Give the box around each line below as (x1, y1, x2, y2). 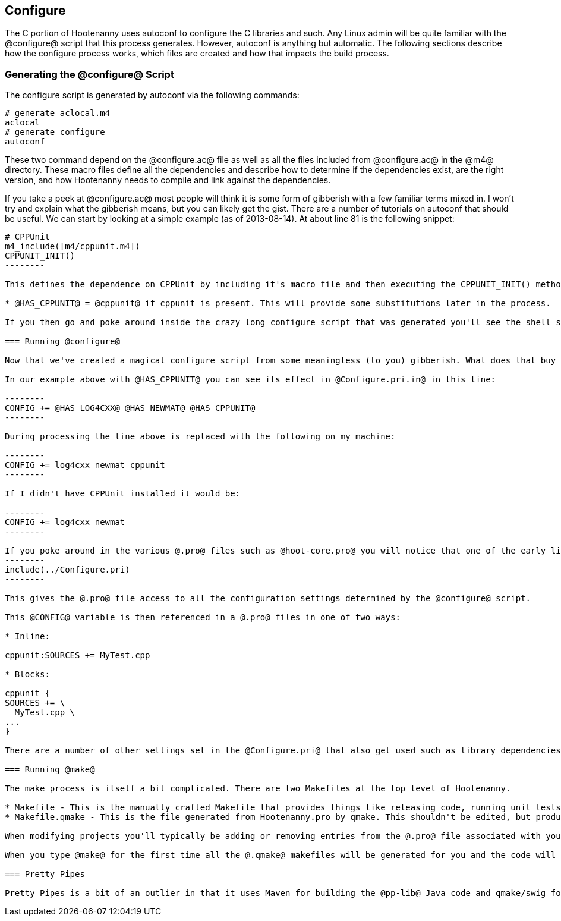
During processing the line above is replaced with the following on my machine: (5, 432, 396, 442)
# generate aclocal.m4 (5, 108, 111, 118)
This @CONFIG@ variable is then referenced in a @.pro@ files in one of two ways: (5, 612, 401, 623)
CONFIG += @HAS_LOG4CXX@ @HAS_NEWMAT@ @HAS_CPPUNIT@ (5, 403, 256, 413)
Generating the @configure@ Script (5, 68, 174, 80)
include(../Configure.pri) (5, 565, 130, 575)
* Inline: (5, 631, 50, 642)
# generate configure (5, 127, 105, 137)
